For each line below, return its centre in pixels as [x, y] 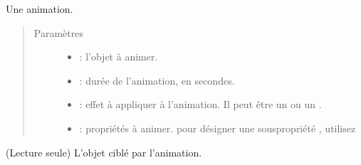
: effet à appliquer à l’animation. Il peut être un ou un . [200, 104]
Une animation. [40, 9]
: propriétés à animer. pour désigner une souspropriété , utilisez [218, 128]
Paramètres [58, 32]
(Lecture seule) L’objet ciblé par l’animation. [104, 152]
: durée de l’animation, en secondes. [157, 80]
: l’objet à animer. [119, 57]
